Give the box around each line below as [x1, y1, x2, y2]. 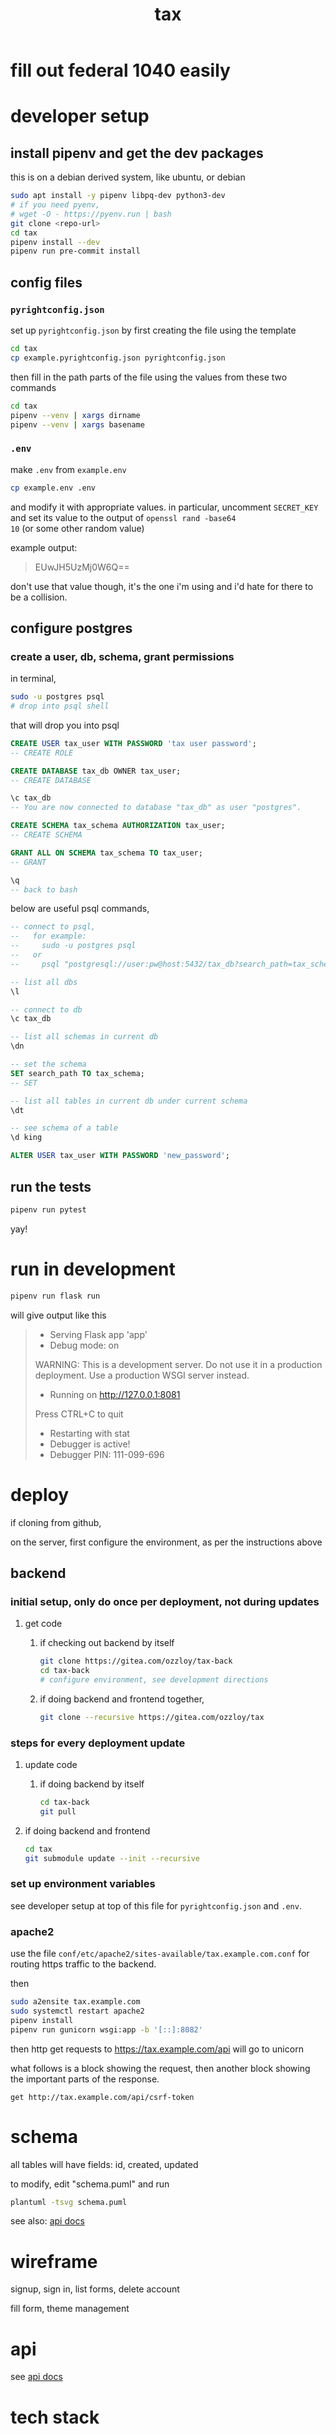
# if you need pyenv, [10, 200, 101, 210]
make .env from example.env [10, 463, 127, 475]
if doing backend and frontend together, [39, 1693, 205, 1705]
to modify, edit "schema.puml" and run [10, 2178, 170, 2190]
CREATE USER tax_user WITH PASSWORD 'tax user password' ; [10, 738, 257, 748]
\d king [10, 1133, 43, 1143]
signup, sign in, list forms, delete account [10, 2283, 180, 2295]
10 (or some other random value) [10, 522, 145, 534]
